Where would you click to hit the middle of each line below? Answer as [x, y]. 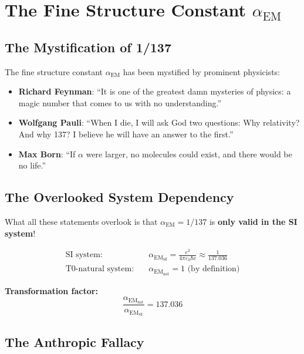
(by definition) [214, 269]
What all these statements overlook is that [81, 221]
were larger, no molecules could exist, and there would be [189, 154]
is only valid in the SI [253, 221]
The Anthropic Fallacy [75, 341]
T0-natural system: [100, 269]
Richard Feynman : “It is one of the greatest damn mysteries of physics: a [155, 91]
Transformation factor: [51, 290]
